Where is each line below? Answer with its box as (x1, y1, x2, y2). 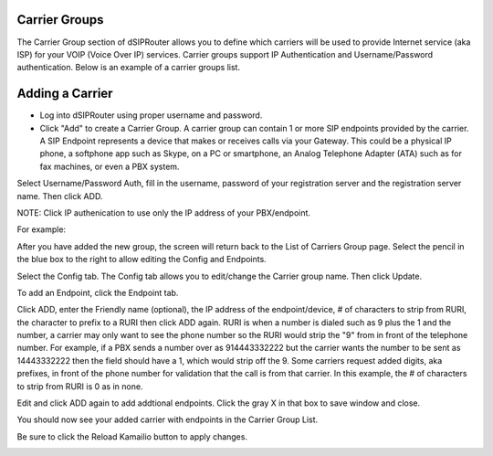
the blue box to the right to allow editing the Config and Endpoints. (16, 254, 267, 265)
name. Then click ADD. (16, 190, 103, 201)
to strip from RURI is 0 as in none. (16, 380, 143, 392)
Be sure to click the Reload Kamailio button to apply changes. (16, 430, 248, 442)
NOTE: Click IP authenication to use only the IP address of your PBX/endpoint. (16, 207, 310, 218)
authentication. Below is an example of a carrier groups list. (16, 62, 241, 73)
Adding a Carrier (16, 86, 113, 101)
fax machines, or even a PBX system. (39, 161, 180, 172)
